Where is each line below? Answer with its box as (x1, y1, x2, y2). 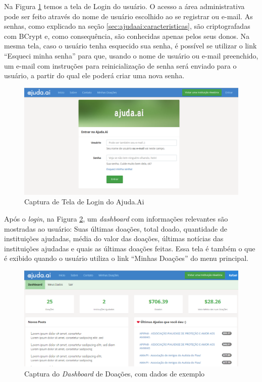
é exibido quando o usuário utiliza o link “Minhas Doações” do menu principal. (4, 253, 248, 263)
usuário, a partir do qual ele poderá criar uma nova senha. (4, 70, 185, 81)
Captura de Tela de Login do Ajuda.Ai (24, 196, 144, 207)
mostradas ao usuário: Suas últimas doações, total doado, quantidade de (4, 223, 227, 234)
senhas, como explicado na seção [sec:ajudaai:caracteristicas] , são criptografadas (4, 21, 250, 31)
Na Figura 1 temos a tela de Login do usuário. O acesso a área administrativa (4, 1, 245, 11)
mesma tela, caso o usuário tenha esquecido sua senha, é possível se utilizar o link (4, 40, 257, 51)
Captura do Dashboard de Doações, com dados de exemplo (24, 368, 205, 378)
